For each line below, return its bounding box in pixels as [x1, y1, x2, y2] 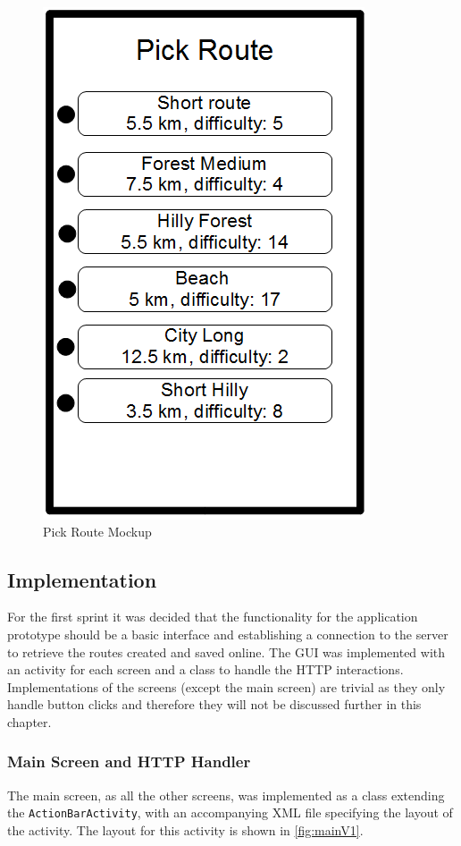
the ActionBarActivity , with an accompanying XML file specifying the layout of [7, 803, 453, 822]
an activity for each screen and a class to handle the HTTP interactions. [7, 660, 404, 679]
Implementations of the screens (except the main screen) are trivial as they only [7, 677, 446, 696]
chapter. [7, 712, 52, 731]
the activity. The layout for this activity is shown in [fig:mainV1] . [7, 821, 364, 840]
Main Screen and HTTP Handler [7, 750, 251, 773]
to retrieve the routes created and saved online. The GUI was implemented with [7, 642, 446, 661]
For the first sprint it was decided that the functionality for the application [7, 607, 418, 626]
